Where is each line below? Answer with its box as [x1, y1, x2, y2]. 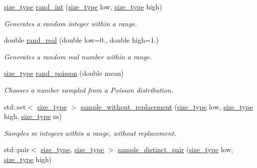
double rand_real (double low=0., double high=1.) [4, 35, 159, 45]
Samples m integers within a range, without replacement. [4, 127, 176, 138]
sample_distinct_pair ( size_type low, [117, 144, 233, 155]
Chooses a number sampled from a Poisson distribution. [4, 84, 173, 95]
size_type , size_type [41, 144, 104, 155]
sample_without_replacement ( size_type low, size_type [81, 101, 253, 112]
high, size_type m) [4, 111, 62, 121]
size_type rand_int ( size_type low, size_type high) [4, 1, 163, 11]
